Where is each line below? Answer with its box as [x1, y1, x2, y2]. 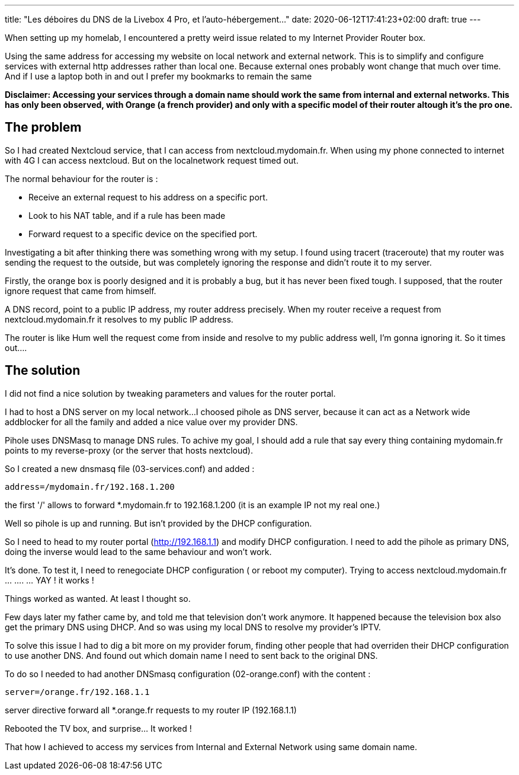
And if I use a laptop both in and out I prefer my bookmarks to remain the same [5, 71, 312, 81]
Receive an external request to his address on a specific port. [28, 192, 268, 202]
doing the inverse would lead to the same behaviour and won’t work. [5, 546, 272, 557]
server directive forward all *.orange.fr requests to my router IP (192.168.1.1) [5, 704, 297, 715]
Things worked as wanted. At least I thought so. [5, 593, 191, 604]
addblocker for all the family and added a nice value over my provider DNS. [5, 416, 298, 427]
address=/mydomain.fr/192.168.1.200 [5, 481, 175, 492]
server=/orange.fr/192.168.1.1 [5, 687, 150, 697]
